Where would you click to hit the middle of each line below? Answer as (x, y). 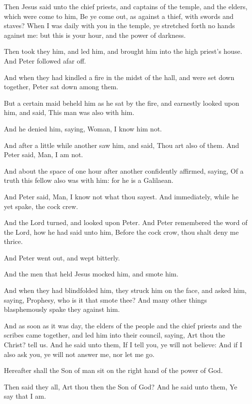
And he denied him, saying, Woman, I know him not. (83, 128)
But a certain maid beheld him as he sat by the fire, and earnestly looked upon (122, 103)
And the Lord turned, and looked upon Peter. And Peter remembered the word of (126, 222)
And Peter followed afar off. (45, 60)
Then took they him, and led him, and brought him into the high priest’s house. (123, 51)
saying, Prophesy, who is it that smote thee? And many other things (106, 299)
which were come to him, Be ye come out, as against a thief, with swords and (119, 16)
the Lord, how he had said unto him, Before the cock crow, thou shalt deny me (121, 232)
